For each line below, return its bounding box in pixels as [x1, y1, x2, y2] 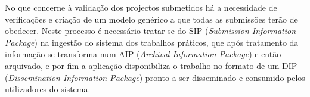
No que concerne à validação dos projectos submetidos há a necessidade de [5, 1, 277, 13]
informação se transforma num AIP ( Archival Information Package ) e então [5, 48, 281, 60]
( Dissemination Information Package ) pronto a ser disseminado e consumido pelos [5, 71, 305, 83]
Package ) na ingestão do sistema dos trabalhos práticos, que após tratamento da [5, 36, 299, 48]
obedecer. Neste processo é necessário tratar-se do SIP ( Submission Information [5, 24, 296, 37]
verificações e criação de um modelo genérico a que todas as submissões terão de [5, 12, 298, 25]
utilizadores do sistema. [5, 83, 91, 95]
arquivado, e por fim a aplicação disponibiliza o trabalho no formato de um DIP [5, 59, 297, 71]
